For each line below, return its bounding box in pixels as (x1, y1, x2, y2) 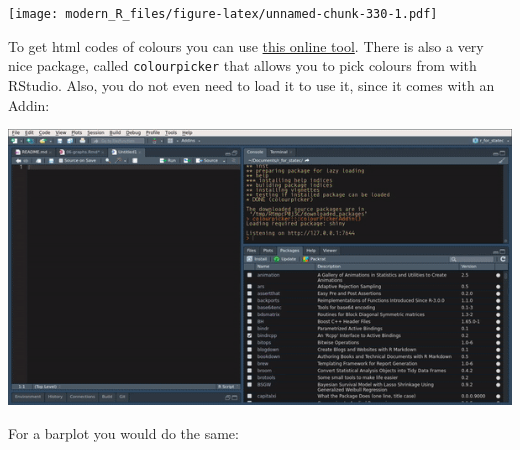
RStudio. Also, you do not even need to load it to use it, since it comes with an (8, 74, 495, 95)
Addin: (8, 94, 50, 115)
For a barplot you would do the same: (8, 423, 239, 444)
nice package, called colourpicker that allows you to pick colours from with (8, 55, 477, 76)
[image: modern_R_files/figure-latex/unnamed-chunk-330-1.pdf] (8, 7, 438, 21)
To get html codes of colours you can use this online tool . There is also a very (8, 35, 484, 56)
